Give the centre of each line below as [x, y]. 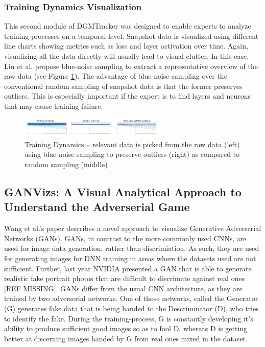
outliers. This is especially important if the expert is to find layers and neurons [127, 96]
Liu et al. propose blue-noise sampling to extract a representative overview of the [131, 66]
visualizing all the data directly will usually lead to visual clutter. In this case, [127, 56]
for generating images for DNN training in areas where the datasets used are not [130, 258]
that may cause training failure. [54, 106]
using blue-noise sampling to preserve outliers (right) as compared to [132, 154]
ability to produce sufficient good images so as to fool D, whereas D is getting [126, 328]
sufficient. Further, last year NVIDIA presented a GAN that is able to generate [128, 268]
